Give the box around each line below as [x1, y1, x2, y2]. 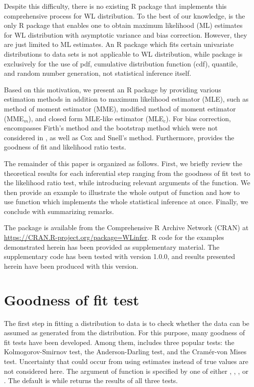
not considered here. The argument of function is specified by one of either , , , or [4, 365, 249, 376]
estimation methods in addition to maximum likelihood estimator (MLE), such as [4, 94, 249, 104]
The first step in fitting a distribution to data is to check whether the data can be [4, 318, 250, 328]
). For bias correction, [166, 113, 231, 123]
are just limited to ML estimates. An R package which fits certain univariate [4, 39, 234, 49]
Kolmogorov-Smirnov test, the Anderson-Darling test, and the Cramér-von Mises [4, 346, 247, 357]
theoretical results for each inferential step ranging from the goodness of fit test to [4, 168, 251, 178]
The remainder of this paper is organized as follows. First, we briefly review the [4, 158, 242, 168]
